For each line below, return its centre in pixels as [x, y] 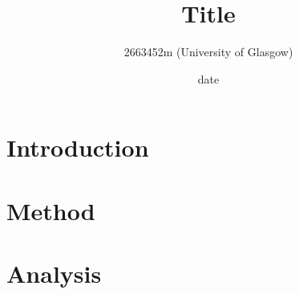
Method [51, 210]
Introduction [78, 147]
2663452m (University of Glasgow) [208, 52]
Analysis [54, 274]
